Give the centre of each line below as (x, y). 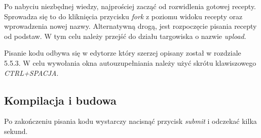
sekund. (16, 131)
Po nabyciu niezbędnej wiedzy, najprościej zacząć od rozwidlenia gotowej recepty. (130, 6)
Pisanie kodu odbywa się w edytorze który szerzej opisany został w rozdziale (123, 53)
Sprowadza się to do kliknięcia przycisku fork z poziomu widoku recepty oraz (123, 16)
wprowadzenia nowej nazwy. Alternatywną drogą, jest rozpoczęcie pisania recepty (130, 26)
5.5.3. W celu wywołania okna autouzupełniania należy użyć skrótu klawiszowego (130, 62)
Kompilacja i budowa (60, 100)
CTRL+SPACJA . (31, 73)
